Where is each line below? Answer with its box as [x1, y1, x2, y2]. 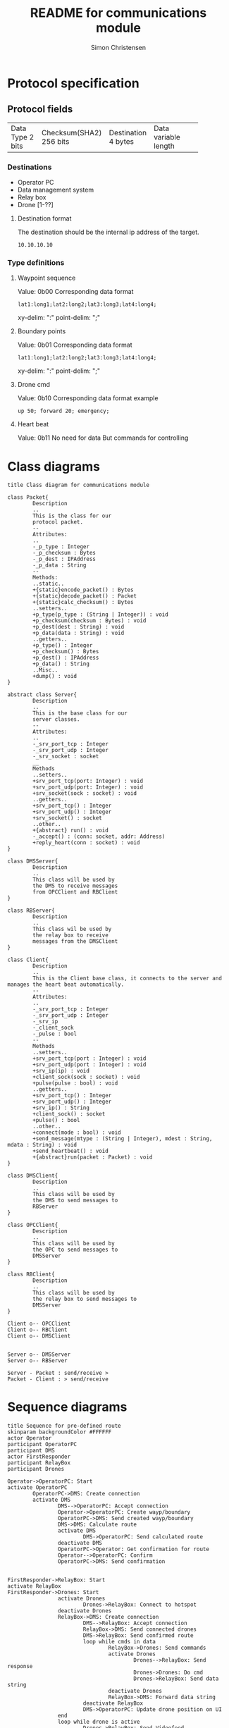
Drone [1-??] [17, 201, 54, 209]
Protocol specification [7, 75, 140, 91]
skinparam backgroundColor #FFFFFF [7, 1428, 112, 1436]
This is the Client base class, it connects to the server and [32, 975, 222, 982]
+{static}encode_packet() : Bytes [32, 586, 134, 593]
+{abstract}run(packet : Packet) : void [32, 1154, 153, 1161]
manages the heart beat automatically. [7, 981, 125, 988]
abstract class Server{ [7, 691, 78, 698]
